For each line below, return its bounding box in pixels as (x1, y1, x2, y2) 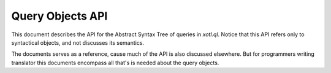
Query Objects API (11, 9, 108, 23)
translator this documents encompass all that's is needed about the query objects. (11, 59, 219, 66)
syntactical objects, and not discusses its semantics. (11, 39, 144, 46)
